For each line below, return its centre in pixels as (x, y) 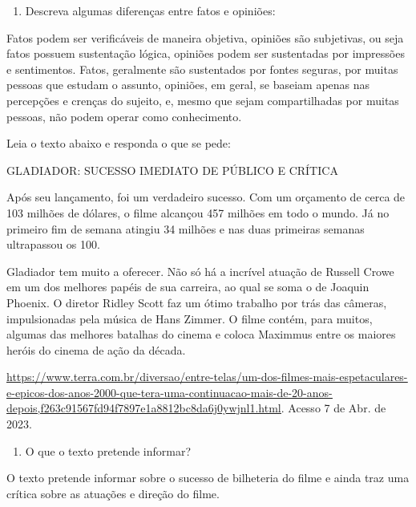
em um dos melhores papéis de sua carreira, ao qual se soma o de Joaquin (188, 287)
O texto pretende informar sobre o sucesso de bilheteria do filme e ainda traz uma (208, 478)
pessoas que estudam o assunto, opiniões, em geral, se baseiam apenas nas (188, 85)
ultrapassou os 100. (53, 244)
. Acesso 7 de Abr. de (333, 408)
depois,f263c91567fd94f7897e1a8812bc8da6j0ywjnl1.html (144, 408)
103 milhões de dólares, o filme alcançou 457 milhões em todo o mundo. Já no (198, 212)
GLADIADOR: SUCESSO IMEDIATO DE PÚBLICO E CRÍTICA (172, 170)
